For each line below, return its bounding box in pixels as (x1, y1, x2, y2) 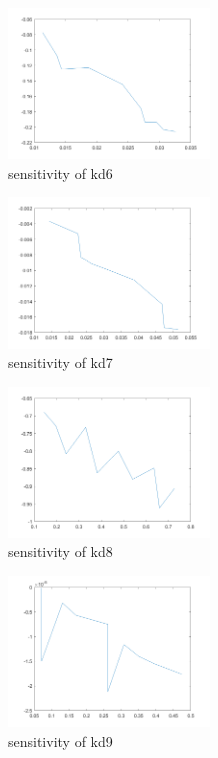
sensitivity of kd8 (8, 541, 113, 562)
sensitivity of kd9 (8, 730, 113, 751)
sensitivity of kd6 (8, 162, 113, 183)
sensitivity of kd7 (8, 352, 113, 373)
